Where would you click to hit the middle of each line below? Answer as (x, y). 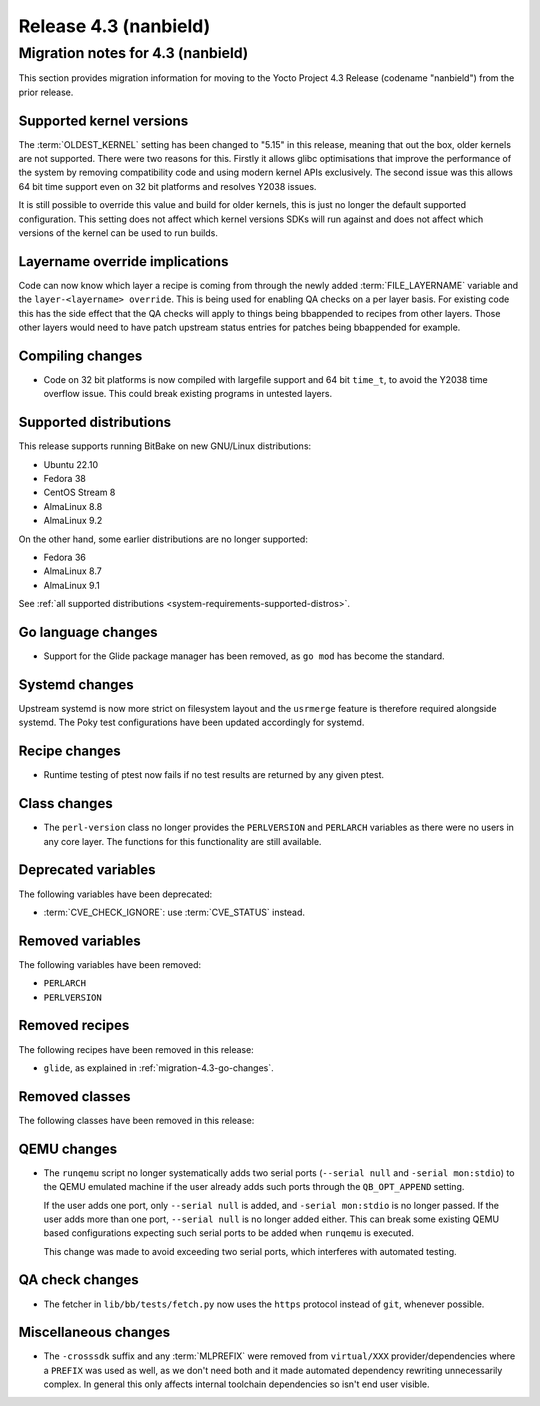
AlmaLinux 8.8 (73, 506)
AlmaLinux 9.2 (73, 521)
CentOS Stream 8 (79, 492)
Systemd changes (76, 684)
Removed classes (74, 1096)
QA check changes (78, 1280)
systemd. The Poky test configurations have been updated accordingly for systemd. (191, 722)
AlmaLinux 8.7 (72, 571)
